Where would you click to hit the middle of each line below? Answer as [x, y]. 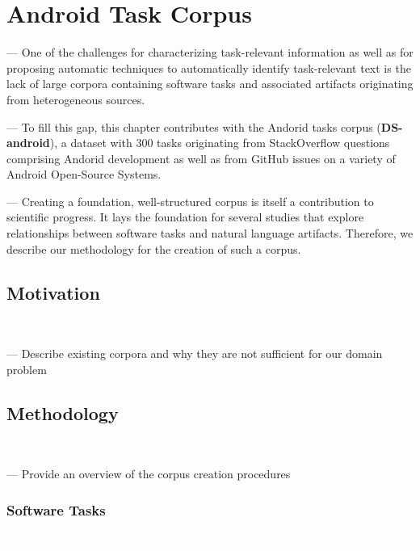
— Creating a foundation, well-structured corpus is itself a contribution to [190, 201]
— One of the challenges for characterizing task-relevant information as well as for [210, 52]
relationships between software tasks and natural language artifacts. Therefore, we [210, 233]
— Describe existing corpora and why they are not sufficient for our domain [195, 353]
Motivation [53, 292]
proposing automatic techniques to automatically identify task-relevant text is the [209, 67]
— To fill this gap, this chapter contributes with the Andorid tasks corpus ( [194, 126]
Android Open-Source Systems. [84, 174]
